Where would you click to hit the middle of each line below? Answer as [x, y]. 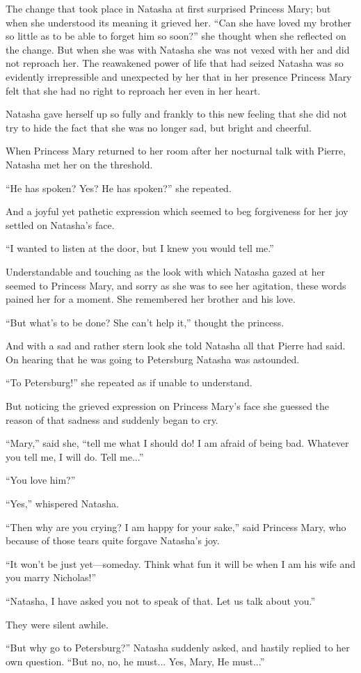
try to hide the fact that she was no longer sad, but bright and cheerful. [159, 127]
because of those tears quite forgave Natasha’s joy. [113, 540]
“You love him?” [41, 480]
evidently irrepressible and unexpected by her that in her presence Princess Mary [179, 76]
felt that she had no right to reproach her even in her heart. [133, 90]
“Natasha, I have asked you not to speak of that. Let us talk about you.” [160, 601]
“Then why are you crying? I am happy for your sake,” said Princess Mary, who [176, 526]
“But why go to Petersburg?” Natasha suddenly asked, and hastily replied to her [178, 648]
